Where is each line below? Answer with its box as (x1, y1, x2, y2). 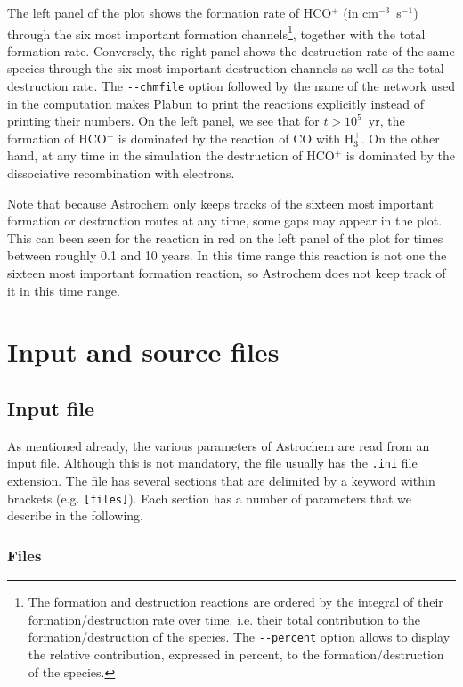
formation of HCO (7, 128, 107, 147)
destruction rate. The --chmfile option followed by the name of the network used (7, 77, 455, 95)
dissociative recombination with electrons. (7, 164, 235, 183)
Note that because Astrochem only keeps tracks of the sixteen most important (7, 193, 434, 212)
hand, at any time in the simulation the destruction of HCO (7, 146, 335, 165)
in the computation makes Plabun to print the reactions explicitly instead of (7, 94, 424, 112)
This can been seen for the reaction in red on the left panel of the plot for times (7, 228, 443, 247)
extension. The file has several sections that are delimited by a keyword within (7, 471, 435, 490)
